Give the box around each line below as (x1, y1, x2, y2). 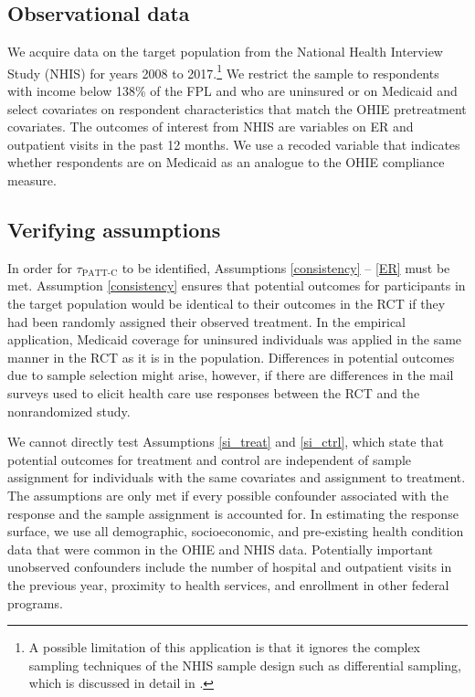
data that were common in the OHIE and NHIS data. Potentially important (7, 539, 433, 558)
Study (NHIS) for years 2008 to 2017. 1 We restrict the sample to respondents (7, 60, 439, 82)
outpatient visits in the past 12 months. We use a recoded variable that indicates (7, 134, 460, 153)
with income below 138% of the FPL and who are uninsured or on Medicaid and (7, 81, 458, 100)
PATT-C (81, 269, 118, 279)
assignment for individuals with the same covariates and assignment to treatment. (7, 468, 466, 487)
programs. (7, 593, 63, 612)
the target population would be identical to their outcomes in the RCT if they (7, 294, 446, 312)
